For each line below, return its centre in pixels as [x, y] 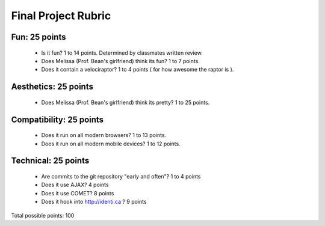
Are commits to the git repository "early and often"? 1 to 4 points [121, 176]
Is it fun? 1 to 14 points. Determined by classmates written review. [122, 53]
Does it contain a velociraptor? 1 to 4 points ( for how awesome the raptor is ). [138, 70]
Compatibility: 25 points [57, 119]
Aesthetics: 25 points [52, 87]
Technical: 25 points [50, 161]
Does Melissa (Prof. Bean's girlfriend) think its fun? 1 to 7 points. [120, 61]
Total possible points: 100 [43, 215]
